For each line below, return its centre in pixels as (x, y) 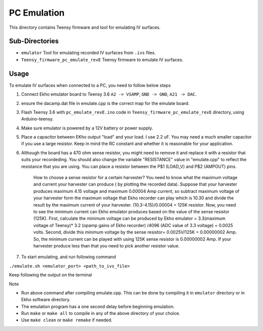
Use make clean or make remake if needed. (67, 320)
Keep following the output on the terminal (50, 275)
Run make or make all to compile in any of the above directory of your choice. (101, 313)
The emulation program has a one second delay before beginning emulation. (98, 306)
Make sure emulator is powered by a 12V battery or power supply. (87, 128)
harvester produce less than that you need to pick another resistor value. (106, 246)
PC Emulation (37, 13)
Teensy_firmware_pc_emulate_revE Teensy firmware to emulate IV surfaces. (102, 60)
